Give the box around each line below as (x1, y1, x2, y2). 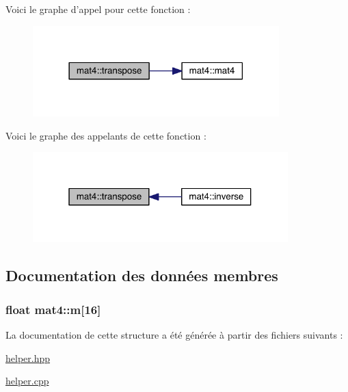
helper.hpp (5, 350, 51, 365)
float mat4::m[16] (5, 300, 101, 317)
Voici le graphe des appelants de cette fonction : (5, 128, 206, 142)
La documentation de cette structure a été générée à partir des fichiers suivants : (5, 328, 343, 342)
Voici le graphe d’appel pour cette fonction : (5, 2, 191, 16)
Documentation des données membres (5, 265, 278, 286)
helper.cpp (5, 374, 49, 388)
